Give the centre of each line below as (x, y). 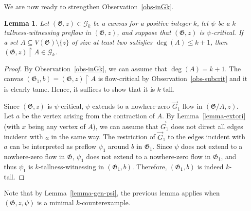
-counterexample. (105, 202)
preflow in (76, 32)
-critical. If (227, 32)
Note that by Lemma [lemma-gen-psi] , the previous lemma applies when (112, 193)
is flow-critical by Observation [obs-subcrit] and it (173, 78)
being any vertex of (57, 126)
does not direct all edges (207, 126)
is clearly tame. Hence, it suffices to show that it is (80, 89)
